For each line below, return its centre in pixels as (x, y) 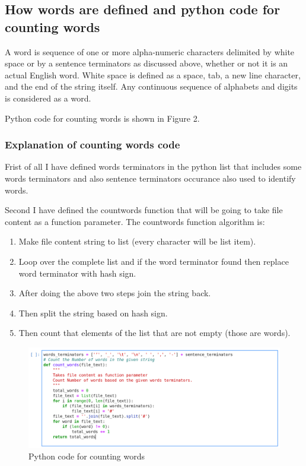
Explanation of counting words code (93, 145)
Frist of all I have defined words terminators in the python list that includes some (153, 167)
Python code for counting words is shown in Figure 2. (102, 118)
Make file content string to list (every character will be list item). (137, 241)
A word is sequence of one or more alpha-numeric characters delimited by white (150, 51)
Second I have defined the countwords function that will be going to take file (144, 210)
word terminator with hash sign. (77, 273)
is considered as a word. (48, 98)
